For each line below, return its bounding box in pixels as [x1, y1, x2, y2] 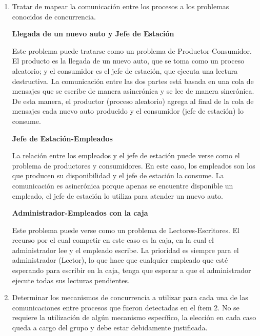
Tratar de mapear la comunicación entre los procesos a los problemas [12, 1, 229, 11]
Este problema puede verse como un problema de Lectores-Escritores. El [12, 224, 239, 235]
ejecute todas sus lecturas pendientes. [12, 275, 130, 285]
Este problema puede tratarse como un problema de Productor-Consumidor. [12, 45, 252, 56]
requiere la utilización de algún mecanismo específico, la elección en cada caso [12, 312, 256, 323]
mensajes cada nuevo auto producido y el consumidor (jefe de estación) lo [12, 106, 244, 116]
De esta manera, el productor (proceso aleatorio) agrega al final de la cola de [12, 95, 254, 106]
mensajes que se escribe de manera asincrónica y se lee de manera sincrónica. [12, 86, 254, 96]
